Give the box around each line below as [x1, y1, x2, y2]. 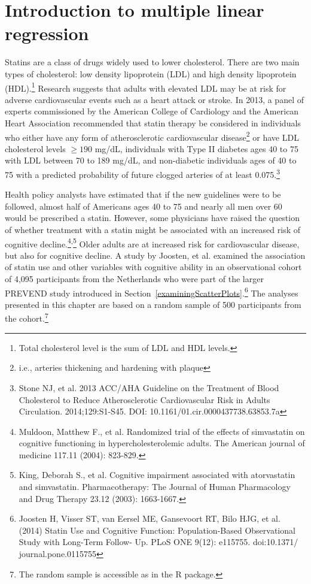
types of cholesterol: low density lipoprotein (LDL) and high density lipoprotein [5, 67, 297, 80]
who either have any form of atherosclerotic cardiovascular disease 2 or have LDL [5, 129, 299, 143]
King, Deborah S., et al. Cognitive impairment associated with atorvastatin [19, 468, 295, 481]
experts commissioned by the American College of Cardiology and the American [5, 105, 299, 117]
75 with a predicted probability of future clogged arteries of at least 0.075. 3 [5, 166, 280, 180]
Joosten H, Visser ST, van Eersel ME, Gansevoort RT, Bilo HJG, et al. [19, 512, 280, 525]
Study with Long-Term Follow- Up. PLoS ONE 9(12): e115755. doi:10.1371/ [19, 535, 298, 548]
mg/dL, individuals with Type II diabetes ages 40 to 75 [94, 142, 298, 155]
